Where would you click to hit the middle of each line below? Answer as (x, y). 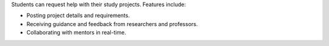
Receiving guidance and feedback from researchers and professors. (112, 24)
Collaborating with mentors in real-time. (76, 33)
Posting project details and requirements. (78, 16)
